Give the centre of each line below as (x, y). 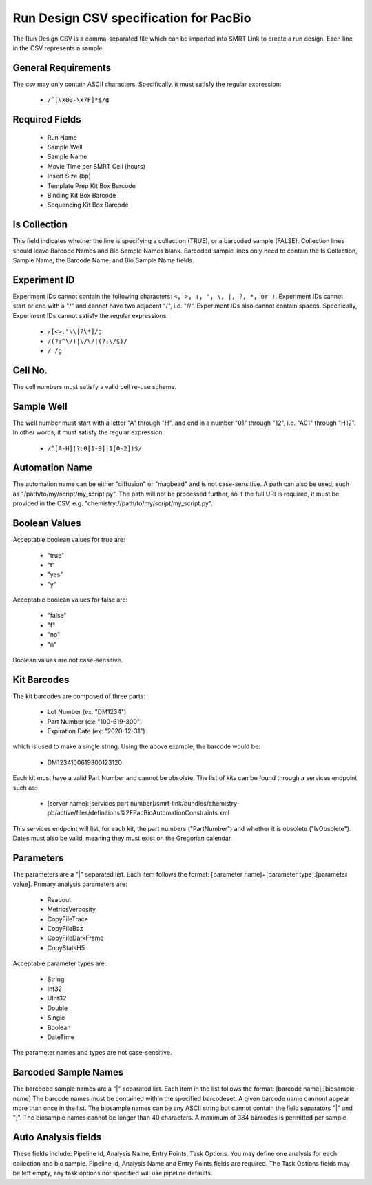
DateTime (61, 1037)
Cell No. (30, 370)
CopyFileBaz (65, 929)
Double (58, 1008)
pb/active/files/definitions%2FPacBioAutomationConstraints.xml (138, 813)
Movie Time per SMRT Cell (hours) (96, 166)
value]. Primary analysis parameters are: (70, 884)
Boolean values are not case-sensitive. (68, 660)
